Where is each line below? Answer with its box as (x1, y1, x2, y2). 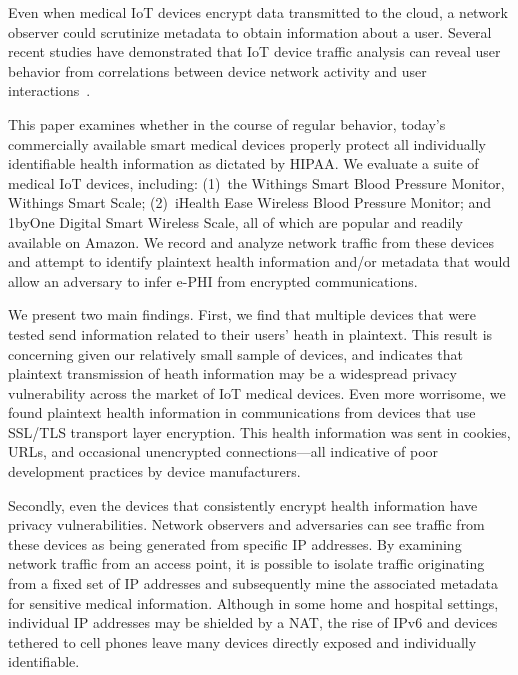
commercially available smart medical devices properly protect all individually (8, 133, 486, 154)
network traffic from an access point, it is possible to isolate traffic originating (8, 553, 485, 574)
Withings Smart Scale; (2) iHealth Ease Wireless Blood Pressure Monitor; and (8, 192, 492, 213)
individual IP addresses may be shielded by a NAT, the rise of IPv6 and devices (8, 612, 498, 633)
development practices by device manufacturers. (8, 461, 301, 482)
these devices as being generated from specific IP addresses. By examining (8, 533, 462, 554)
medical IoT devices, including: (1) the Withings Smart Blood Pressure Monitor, (8, 172, 505, 193)
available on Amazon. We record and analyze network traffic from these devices (8, 231, 495, 252)
